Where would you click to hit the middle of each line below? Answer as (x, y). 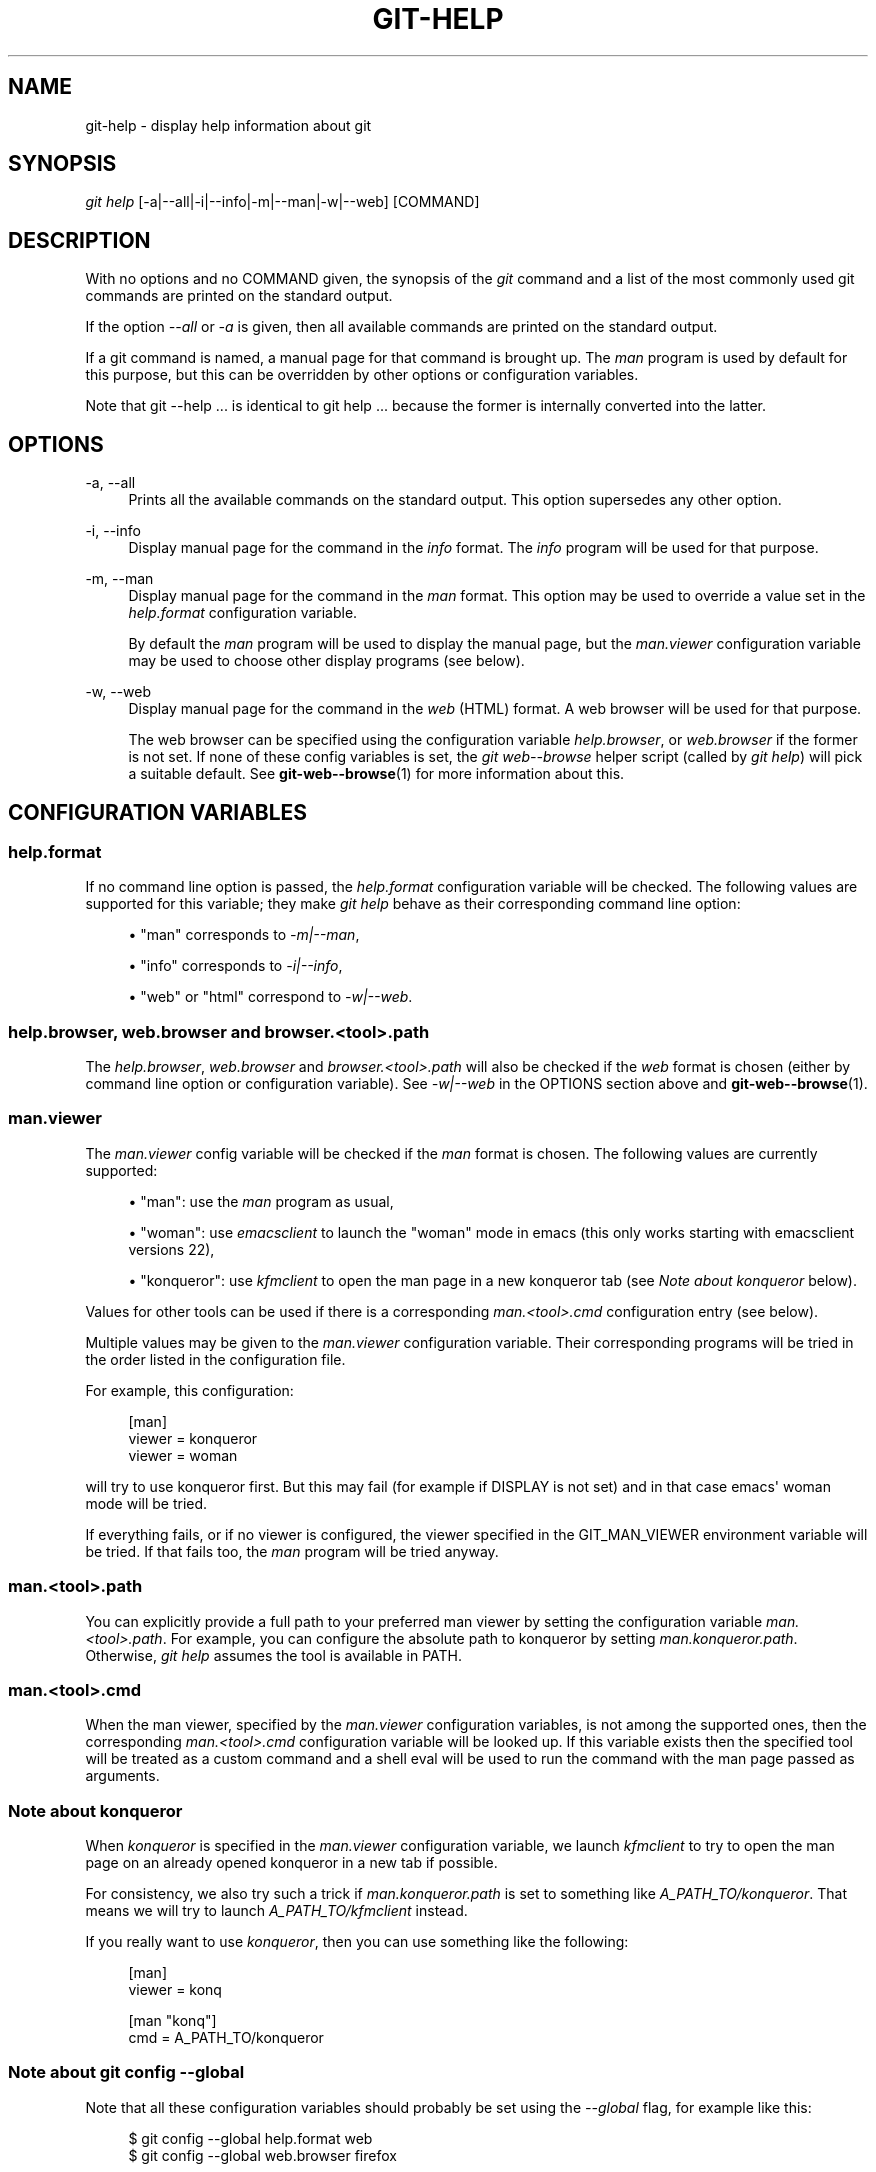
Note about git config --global (126, 2072)
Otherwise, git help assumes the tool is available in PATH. (274, 1655)
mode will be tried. (146, 1503)
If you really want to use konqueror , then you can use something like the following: (357, 1942)
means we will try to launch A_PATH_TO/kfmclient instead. (276, 1911)
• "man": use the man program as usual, (261, 1201)
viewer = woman (183, 1455)
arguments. (122, 1776)
